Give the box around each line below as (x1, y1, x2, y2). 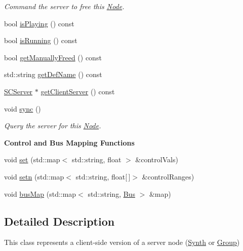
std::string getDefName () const (4, 69, 102, 80)
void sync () (4, 103, 41, 114)
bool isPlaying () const (4, 18, 74, 28)
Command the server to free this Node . (4, 1, 125, 11)
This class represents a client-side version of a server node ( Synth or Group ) (4, 237, 240, 247)
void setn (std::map (4, 171, 64, 182)
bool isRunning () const (4, 35, 77, 46)
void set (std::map (4, 154, 60, 165)
